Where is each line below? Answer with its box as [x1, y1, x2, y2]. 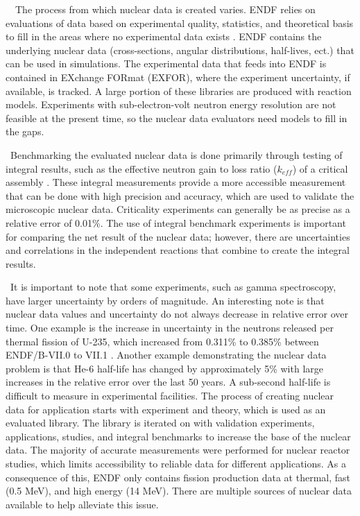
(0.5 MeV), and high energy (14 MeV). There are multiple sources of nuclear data [6, 483, 352, 498]
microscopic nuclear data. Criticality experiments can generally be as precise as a [6, 202, 350, 216]
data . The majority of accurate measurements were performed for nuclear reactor [6, 442, 350, 457]
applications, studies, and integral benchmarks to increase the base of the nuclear [6, 429, 351, 443]
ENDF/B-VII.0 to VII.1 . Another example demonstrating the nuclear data [6, 347, 327, 362]
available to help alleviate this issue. [6, 497, 159, 511]
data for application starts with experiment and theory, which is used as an [6, 402, 326, 416]
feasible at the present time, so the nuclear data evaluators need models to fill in [6, 110, 348, 125]
